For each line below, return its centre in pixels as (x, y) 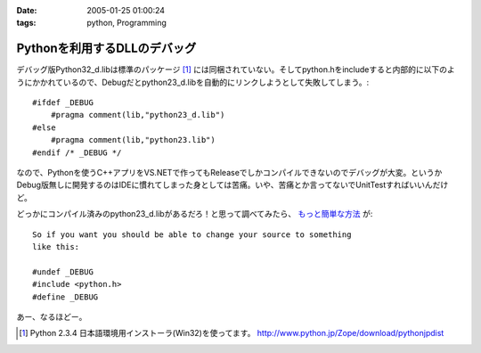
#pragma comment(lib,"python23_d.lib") (138, 115)
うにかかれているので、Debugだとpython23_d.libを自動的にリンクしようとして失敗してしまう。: (193, 82)
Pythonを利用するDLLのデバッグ (106, 49)
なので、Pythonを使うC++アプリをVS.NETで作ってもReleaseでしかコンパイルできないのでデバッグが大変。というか (229, 173)
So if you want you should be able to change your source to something (192, 234)
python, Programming (126, 23)
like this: (56, 246)
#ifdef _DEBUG (63, 103)
